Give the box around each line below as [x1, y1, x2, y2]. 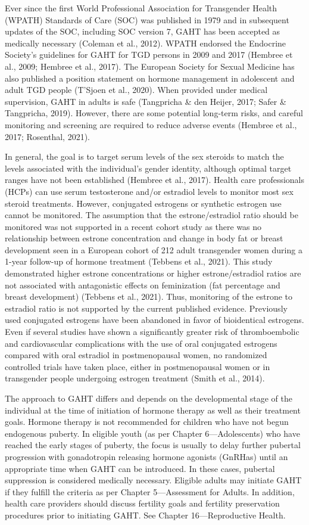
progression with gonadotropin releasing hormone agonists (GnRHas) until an [5, 450, 288, 462]
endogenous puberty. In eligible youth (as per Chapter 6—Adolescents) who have [5, 427, 300, 439]
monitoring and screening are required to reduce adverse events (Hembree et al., [5, 118, 297, 131]
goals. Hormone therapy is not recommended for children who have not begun [5, 415, 289, 428]
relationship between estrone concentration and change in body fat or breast [5, 232, 283, 244]
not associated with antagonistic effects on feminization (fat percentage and [5, 278, 280, 291]
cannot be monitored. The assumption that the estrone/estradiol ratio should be [5, 209, 298, 221]
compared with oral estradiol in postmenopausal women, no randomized [5, 349, 267, 361]
